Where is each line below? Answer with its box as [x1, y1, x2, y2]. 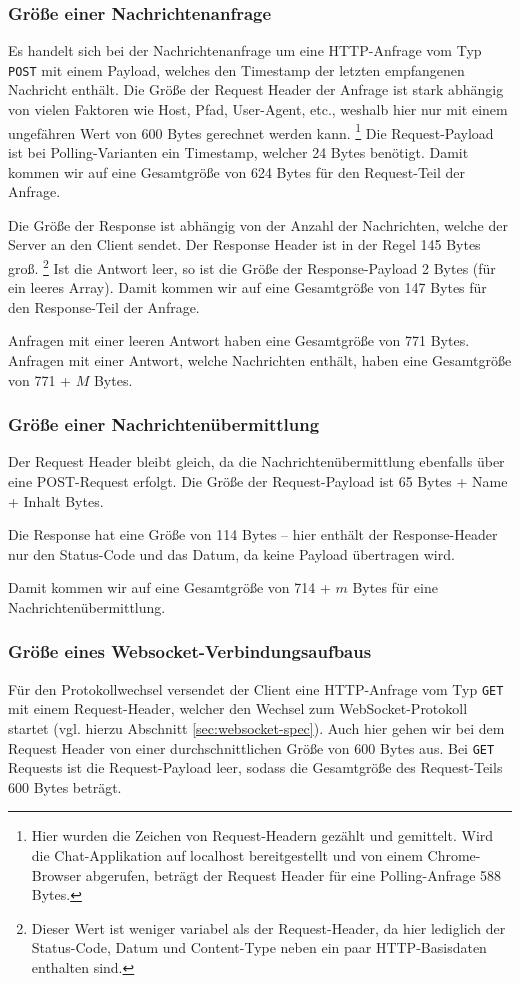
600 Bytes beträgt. [8, 776, 122, 797]
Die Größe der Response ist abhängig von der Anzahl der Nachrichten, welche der [8, 214, 508, 235]
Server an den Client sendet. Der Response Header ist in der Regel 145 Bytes [8, 234, 481, 255]
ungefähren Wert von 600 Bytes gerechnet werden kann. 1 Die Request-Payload [8, 119, 494, 143]
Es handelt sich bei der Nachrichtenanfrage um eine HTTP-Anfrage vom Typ [8, 40, 482, 61]
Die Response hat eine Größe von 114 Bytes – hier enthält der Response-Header [8, 524, 498, 545]
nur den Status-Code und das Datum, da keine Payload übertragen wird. [8, 543, 455, 564]
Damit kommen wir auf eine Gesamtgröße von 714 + [8, 577, 331, 598]
